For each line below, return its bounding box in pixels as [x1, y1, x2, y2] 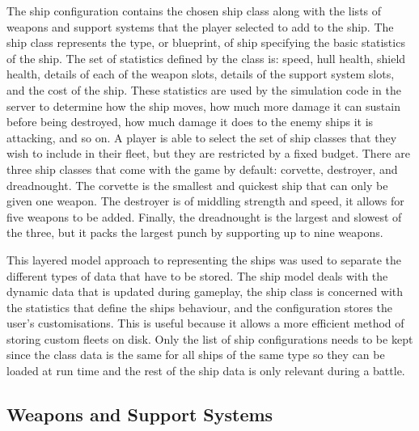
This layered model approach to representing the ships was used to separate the [6, 251, 401, 268]
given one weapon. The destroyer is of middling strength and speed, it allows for [6, 192, 404, 209]
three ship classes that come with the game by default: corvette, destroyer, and [6, 160, 398, 177]
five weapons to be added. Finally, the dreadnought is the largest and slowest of [6, 208, 402, 225]
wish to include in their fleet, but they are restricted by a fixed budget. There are [6, 145, 410, 162]
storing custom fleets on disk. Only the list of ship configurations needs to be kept [6, 330, 413, 347]
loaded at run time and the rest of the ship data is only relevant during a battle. [6, 362, 405, 379]
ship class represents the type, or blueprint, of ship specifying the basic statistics [6, 34, 405, 51]
